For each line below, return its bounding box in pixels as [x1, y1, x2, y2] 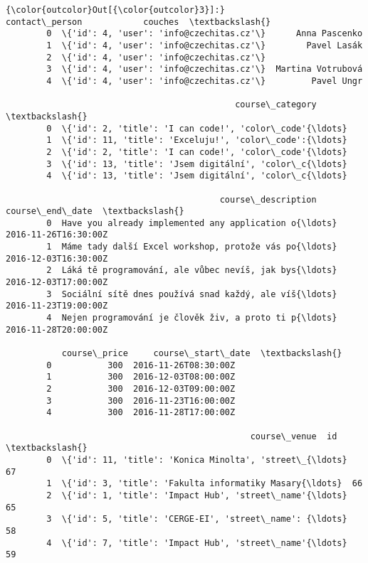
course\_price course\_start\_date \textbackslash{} [61, 348, 342, 359]
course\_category [235, 100, 317, 110]
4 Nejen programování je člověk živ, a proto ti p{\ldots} [46, 313, 337, 323]
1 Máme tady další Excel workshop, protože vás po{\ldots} [46, 242, 337, 252]
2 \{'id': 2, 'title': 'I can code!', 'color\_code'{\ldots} [46, 146, 347, 157]
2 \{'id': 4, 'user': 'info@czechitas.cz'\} [46, 52, 266, 63]
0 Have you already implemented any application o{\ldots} [46, 218, 337, 228]
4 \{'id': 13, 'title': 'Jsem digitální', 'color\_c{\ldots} [46, 171, 347, 181]
